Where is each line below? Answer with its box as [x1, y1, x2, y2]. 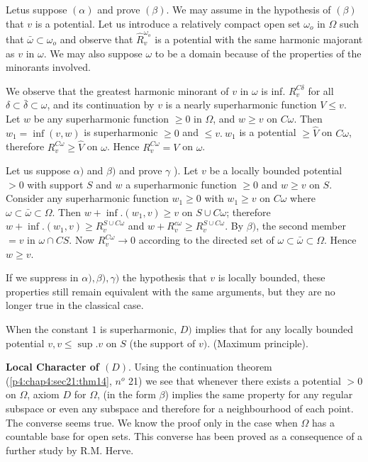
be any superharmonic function [33, 111, 169, 125]
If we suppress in [6, 270, 79, 285]
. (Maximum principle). [207, 335, 308, 350]
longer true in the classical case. [6, 298, 144, 312]
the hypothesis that [122, 270, 207, 285]
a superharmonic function [126, 176, 237, 191]
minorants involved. [6, 60, 91, 74]
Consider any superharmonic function [6, 191, 169, 205]
